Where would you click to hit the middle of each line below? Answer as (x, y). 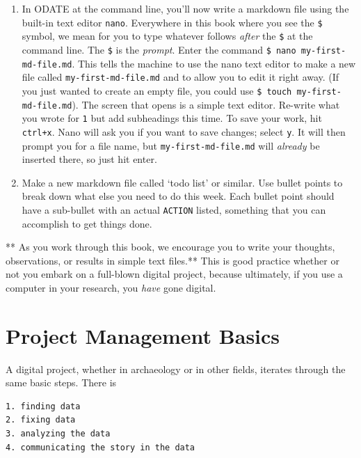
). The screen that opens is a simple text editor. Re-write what (206, 104)
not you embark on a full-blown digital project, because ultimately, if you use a (174, 274)
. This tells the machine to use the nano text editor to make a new (214, 63)
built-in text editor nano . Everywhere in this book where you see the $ (172, 22)
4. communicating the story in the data (101, 447)
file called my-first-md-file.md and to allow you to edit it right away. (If (180, 77)
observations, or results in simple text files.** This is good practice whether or (173, 260)
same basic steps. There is (61, 382)
